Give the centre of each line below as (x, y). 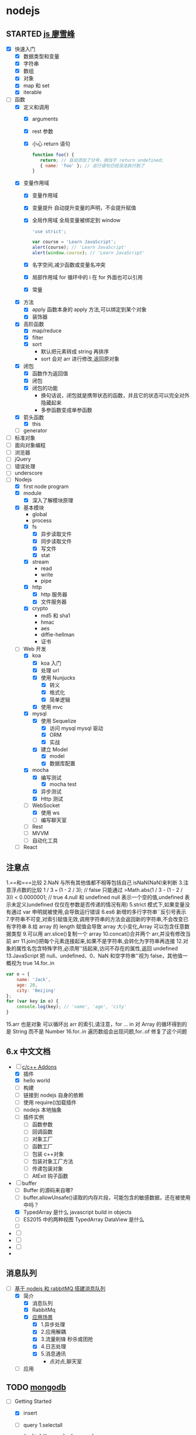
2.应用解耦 (53, 1332)
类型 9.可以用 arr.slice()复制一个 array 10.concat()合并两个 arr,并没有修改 (98, 934)
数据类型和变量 (41, 56)
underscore (28, 473)
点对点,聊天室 (66, 1361)
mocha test (63, 784)
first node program (46, 486)
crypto (40, 608)
